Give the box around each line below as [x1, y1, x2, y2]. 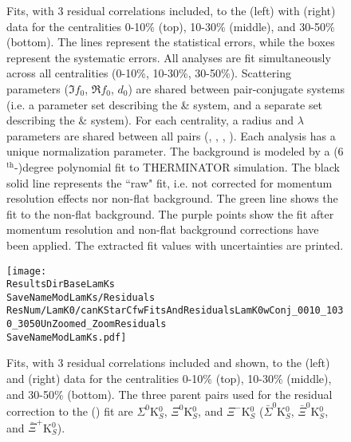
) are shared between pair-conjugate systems [128, 80, 345, 97]
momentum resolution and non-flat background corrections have [6, 221, 319, 238]
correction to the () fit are [6, 402, 133, 419]
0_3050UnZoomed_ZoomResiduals [6, 318, 167, 330]
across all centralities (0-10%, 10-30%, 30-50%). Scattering [6, 65, 291, 81]
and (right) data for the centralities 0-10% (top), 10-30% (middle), [6, 370, 332, 387]
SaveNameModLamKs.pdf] [6, 331, 127, 343]
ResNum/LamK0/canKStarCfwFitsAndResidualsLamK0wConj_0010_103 [6, 305, 344, 317]
